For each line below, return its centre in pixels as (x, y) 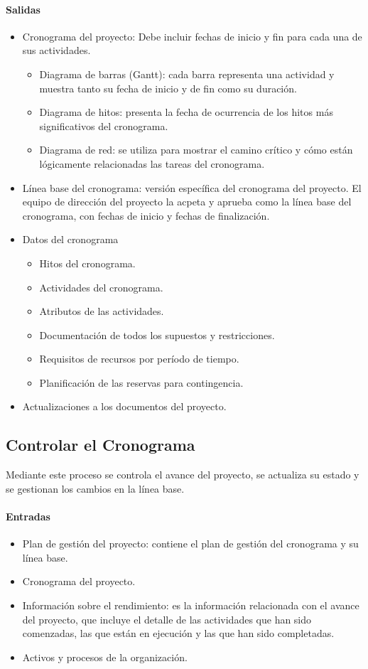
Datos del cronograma (70, 239)
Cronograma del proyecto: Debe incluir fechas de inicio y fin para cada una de (192, 36)
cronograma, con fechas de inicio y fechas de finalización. (146, 215)
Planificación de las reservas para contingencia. (141, 382)
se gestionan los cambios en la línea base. (95, 488)
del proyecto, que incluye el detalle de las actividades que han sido (167, 619)
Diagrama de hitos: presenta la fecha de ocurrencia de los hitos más (186, 112)
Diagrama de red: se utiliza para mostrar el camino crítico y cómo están (196, 150)
